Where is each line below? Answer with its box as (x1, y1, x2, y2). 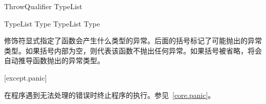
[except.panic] (4, 72, 47, 83)
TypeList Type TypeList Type (4, 18, 100, 29)
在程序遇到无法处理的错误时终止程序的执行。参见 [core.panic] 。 (4, 89, 215, 100)
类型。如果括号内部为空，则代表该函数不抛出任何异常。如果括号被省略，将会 (4, 45, 262, 56)
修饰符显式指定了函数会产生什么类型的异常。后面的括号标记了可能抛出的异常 (4, 35, 262, 46)
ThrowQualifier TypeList (4, 1, 82, 11)
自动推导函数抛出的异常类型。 (4, 55, 104, 66)
